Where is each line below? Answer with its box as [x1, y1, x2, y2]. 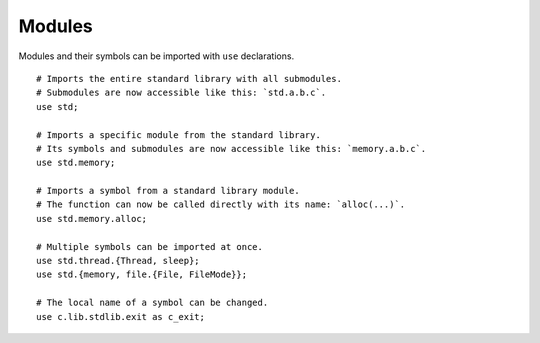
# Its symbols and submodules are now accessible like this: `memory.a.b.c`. [36, 143, 427, 154]
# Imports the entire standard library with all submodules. [36, 73, 342, 84]
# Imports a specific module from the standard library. [36, 129, 322, 140]
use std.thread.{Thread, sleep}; [36, 255, 200, 267]
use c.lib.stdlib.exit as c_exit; [36, 311, 205, 322]
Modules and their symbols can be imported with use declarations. [18, 50, 295, 62]
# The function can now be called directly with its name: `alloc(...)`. [36, 199, 406, 210]
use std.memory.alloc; [36, 213, 148, 224]
